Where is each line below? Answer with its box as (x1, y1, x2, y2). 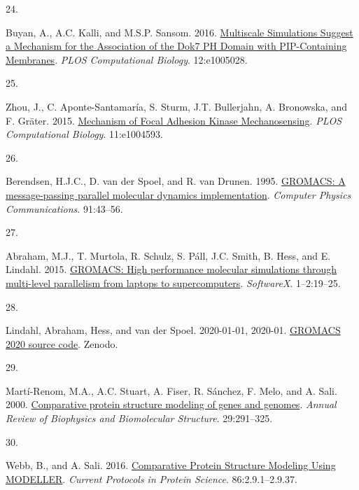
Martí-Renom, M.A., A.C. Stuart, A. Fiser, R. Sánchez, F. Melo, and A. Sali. (6, 383, 337, 398)
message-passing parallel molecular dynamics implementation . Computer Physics (6, 187, 351, 202)
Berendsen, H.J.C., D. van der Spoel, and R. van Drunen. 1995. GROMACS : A (6, 174, 346, 188)
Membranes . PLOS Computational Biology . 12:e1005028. (6, 52, 248, 66)
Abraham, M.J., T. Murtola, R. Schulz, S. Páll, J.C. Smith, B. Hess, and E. (6, 248, 331, 262)
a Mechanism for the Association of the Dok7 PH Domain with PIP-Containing (6, 38, 347, 53)
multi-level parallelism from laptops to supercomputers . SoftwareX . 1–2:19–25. (6, 275, 341, 290)
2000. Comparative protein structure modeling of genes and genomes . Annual (6, 397, 337, 412)
